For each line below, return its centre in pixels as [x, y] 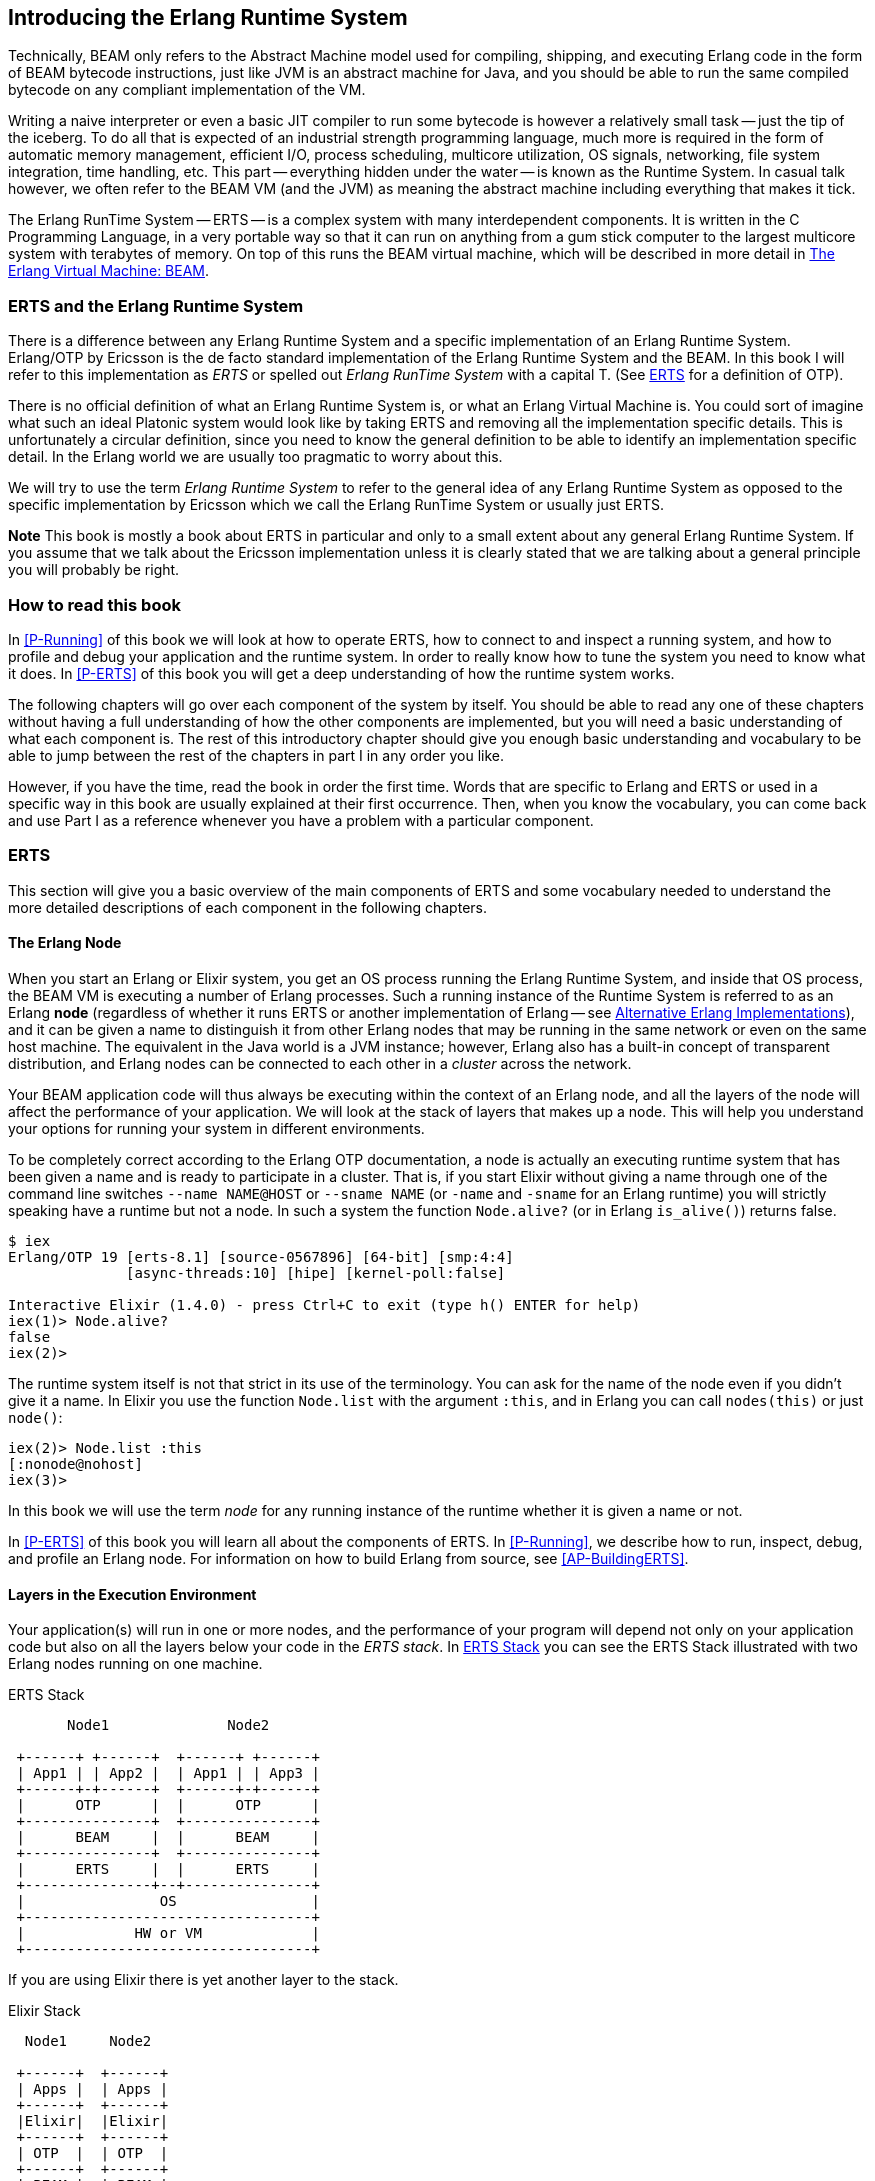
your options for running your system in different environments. [216, 1128]
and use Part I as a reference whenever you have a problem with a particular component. [301, 820]
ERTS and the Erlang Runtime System [156, 305]
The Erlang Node [65, 943]
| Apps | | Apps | [92, 2089]
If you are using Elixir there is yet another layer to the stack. [203, 1980]
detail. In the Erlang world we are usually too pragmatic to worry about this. [255, 457]
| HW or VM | [168, 1933]
